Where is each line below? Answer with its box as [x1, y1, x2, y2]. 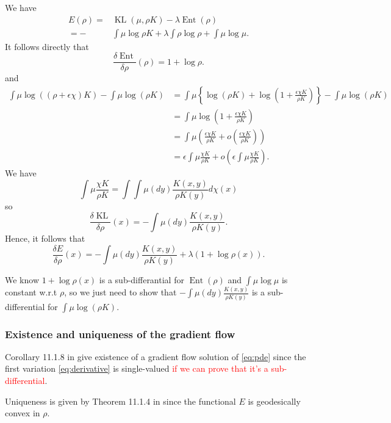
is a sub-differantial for [99, 273, 184, 286]
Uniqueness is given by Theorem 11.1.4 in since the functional [5, 394, 236, 407]
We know [5, 273, 39, 286]
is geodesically [248, 394, 301, 407]
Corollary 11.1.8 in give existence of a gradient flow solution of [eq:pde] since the [5, 350, 306, 363]
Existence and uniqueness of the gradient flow [5, 326, 235, 341]
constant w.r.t [5, 286, 57, 298]
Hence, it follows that [5, 232, 85, 245]
